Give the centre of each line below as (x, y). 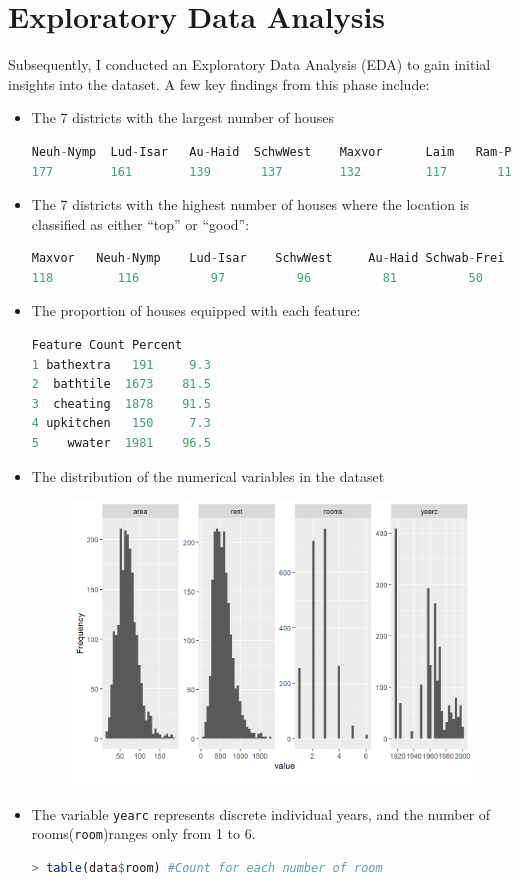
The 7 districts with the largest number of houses (183, 117)
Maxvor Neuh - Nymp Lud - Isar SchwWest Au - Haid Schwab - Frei (268, 258)
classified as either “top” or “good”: (140, 223)
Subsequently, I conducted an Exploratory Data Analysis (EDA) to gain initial (249, 64)
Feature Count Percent (107, 345)
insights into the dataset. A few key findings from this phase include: (219, 83)
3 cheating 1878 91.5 (121, 403)
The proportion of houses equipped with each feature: (196, 310)
